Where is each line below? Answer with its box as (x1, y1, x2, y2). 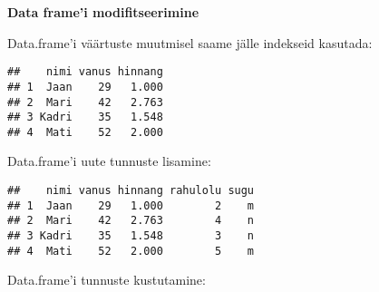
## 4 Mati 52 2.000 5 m (7, 244, 255, 258)
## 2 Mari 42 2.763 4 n (7, 214, 255, 228)
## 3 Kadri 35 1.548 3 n (7, 229, 255, 243)
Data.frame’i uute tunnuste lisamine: (7, 151, 211, 170)
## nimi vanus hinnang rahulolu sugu (7, 184, 255, 198)
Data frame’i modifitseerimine (7, 3, 199, 21)
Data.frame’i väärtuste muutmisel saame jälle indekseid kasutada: (7, 33, 373, 52)
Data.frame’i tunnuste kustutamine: (7, 270, 206, 289)
